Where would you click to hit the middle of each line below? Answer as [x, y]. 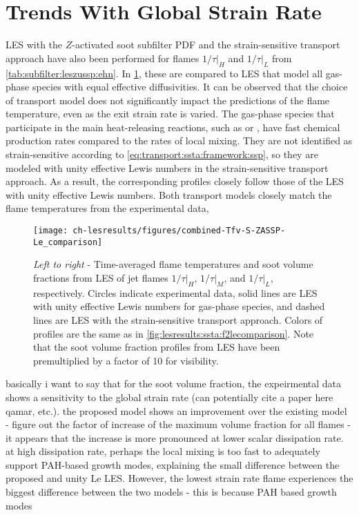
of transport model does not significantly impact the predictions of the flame [168, 100]
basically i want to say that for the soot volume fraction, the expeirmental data [174, 383]
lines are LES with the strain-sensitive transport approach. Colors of [178, 319]
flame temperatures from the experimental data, [107, 208]
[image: [51, 231]
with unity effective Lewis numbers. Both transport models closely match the [169, 194]
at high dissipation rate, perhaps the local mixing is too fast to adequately [163, 451]
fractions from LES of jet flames [101, 277]
